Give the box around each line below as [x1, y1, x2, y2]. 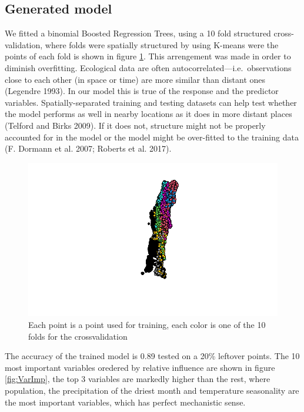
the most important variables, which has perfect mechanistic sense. [5, 396, 246, 408]
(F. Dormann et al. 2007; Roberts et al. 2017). [5, 142, 172, 155]
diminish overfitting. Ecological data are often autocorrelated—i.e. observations [5, 61, 292, 73]
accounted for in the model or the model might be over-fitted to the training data [5, 130, 299, 143]
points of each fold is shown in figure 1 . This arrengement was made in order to [5, 50, 291, 62]
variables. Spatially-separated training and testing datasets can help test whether [5, 96, 297, 108]
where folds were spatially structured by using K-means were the [45, 38, 279, 51]
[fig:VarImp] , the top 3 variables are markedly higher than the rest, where [5, 373, 270, 385]
